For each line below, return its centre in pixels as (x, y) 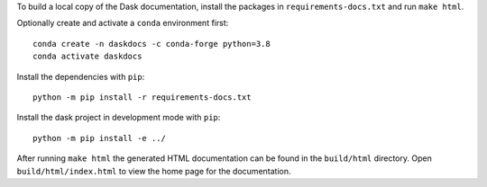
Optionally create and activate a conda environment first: (123, 23)
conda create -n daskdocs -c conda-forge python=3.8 (152, 44)
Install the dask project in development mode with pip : (119, 118)
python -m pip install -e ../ (100, 138)
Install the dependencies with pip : (81, 76)
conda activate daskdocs (87, 57)
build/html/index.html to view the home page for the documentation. (154, 171)
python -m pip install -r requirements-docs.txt (142, 97)
